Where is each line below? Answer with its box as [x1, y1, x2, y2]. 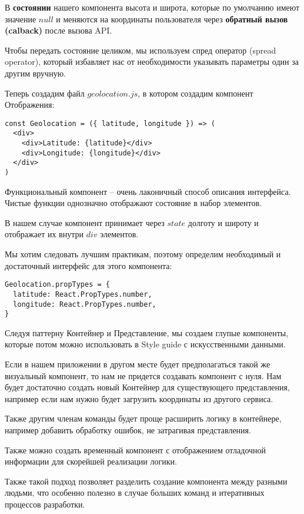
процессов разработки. [5, 498, 85, 510]
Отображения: [5, 98, 55, 111]
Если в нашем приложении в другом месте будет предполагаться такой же [5, 358, 270, 370]
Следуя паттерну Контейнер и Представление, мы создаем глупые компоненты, [5, 326, 289, 339]
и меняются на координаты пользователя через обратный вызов [56, 12, 288, 25]
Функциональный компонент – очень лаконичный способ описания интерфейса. [5, 185, 291, 197]
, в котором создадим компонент [138, 87, 253, 99]
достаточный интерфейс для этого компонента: [5, 259, 172, 271]
